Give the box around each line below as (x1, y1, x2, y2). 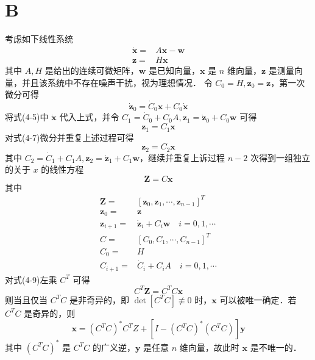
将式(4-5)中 (5, 110, 49, 123)
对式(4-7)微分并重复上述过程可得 (5, 131, 134, 143)
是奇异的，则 (24, 306, 76, 319)
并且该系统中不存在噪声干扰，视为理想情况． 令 (21, 76, 213, 88)
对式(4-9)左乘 (5, 273, 57, 286)
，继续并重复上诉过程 (140, 151, 225, 164)
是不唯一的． (250, 340, 302, 353)
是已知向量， (149, 64, 200, 76)
